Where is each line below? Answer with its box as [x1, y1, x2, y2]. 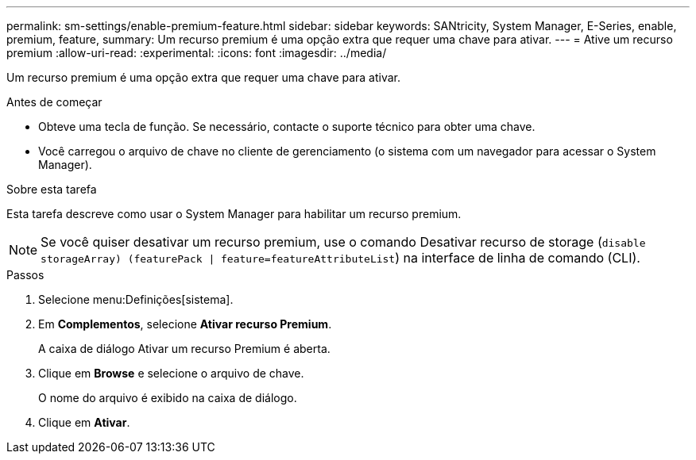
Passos [6, 268, 44, 282]
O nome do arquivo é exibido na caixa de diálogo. [38, 391, 297, 404]
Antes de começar [6, 95, 102, 109]
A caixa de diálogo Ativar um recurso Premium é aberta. [38, 342, 331, 355]
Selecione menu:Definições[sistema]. [38, 293, 234, 306]
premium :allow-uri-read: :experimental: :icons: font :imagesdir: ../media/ [6, 46, 387, 59]
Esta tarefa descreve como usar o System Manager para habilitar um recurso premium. [6, 207, 462, 220]
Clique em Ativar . [38, 416, 130, 429]
